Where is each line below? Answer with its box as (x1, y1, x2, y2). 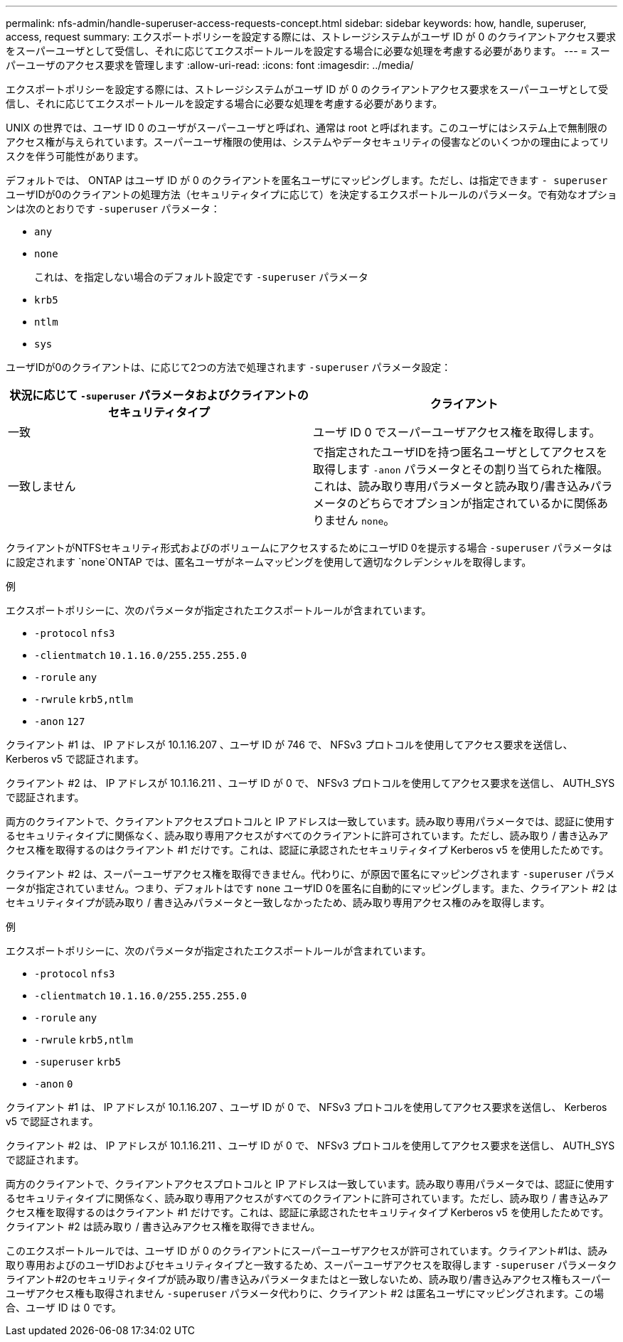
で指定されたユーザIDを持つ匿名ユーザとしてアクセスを (313, 445, 607, 459)
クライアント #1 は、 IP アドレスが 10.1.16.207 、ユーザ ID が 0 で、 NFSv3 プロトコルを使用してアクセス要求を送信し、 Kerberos (6, 1101, 607, 1113)
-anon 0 (34, 1078, 73, 1090)
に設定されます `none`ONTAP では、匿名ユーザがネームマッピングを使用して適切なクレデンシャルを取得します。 (6, 556, 532, 568)
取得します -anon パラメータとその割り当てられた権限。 (313, 462, 609, 476)
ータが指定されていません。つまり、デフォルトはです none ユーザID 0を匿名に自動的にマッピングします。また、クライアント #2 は (6, 882, 617, 894)
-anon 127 (34, 716, 85, 727)
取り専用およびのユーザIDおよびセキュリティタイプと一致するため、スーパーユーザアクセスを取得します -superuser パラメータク (6, 1259, 617, 1271)
